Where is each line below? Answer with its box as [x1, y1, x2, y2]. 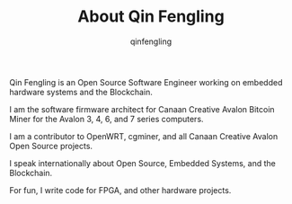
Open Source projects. [9, 140, 93, 151]
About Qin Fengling [77, 6, 225, 27]
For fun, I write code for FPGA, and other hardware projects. [9, 184, 232, 195]
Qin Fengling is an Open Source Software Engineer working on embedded [9, 76, 283, 87]
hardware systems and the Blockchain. [9, 86, 153, 97]
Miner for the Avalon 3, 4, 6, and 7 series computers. [9, 113, 204, 124]
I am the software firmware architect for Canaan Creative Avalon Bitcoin [9, 103, 276, 114]
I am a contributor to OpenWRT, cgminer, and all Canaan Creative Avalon [9, 130, 279, 141]
